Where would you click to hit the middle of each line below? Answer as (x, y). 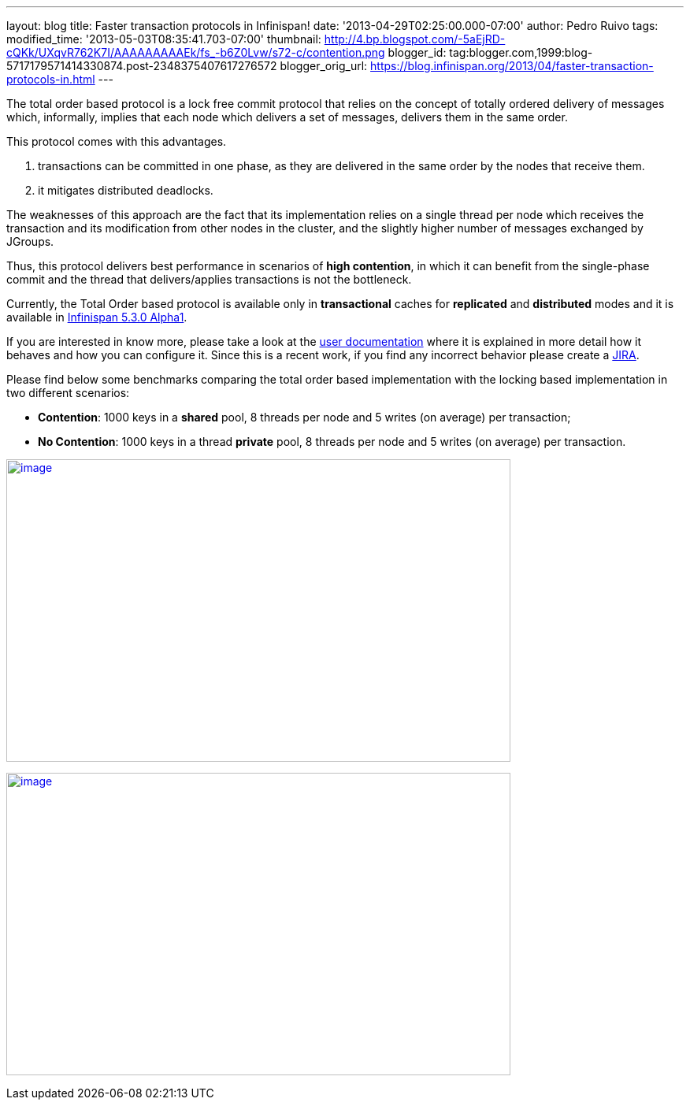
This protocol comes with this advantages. (117, 141)
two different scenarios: (68, 393)
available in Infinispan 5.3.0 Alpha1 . (97, 317)
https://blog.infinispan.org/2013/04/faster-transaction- (512, 66)
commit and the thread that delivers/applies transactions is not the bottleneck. (209, 279)
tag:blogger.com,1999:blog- (521, 52)
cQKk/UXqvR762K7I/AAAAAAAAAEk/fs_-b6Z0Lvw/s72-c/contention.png (196, 52)
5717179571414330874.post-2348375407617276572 (142, 66)
